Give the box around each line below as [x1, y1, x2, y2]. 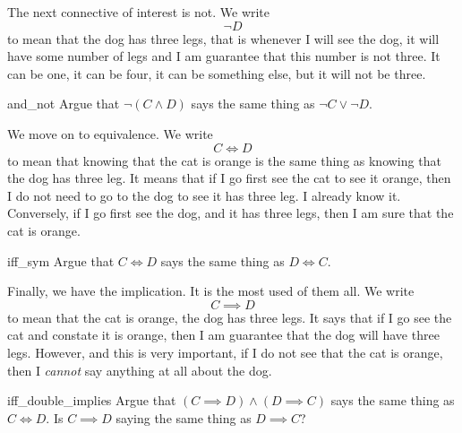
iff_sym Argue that [7, 251, 115, 270]
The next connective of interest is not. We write [7, 3, 270, 21]
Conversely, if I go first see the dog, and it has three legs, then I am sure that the [7, 204, 454, 222]
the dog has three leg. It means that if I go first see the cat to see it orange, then [7, 169, 451, 187]
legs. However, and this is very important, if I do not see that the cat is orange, [7, 342, 443, 361]
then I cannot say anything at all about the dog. [7, 360, 272, 379]
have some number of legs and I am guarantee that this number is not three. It [7, 47, 441, 65]
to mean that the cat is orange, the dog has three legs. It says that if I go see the [7, 307, 452, 326]
